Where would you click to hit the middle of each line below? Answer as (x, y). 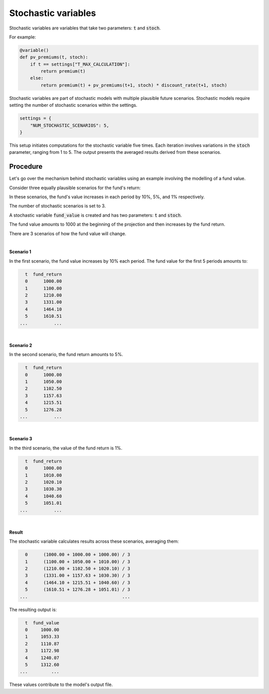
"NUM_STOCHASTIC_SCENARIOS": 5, (70, 125)
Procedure (26, 167)
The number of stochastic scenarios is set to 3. (58, 206)
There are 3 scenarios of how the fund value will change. (68, 233)
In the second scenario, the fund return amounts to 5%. (66, 354)
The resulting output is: (33, 610)
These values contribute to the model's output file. (61, 685)
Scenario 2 (21, 345)
